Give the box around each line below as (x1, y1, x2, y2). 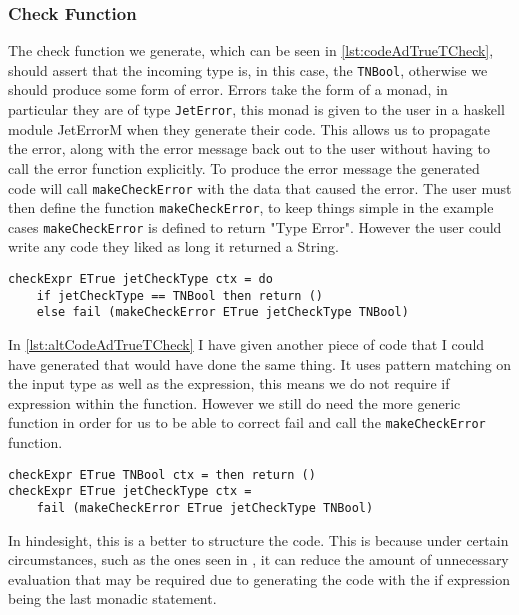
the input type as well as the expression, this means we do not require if (8, 373, 450, 394)
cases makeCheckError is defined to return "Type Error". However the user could (8, 216, 502, 237)
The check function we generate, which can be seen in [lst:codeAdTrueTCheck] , (8, 40, 494, 61)
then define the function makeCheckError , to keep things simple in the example (8, 197, 494, 218)
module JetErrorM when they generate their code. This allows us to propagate (8, 118, 490, 139)
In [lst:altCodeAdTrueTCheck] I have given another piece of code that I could (8, 334, 485, 355)
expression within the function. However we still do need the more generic (8, 392, 461, 413)
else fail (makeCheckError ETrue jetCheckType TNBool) (36, 305, 409, 320)
